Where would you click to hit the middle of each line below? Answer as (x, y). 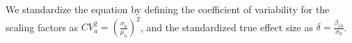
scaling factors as (42, 27)
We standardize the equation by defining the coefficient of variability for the (168, 9)
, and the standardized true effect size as (226, 27)
